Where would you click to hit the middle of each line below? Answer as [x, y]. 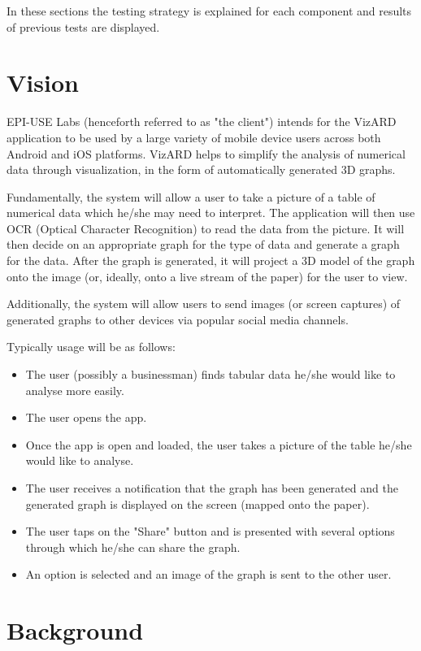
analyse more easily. [75, 390]
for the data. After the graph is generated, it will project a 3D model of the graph [211, 260]
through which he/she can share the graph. [133, 547]
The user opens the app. [86, 417]
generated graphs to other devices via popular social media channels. [178, 319]
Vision [43, 82]
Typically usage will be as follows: [91, 347]
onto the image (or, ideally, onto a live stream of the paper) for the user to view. [207, 276]
